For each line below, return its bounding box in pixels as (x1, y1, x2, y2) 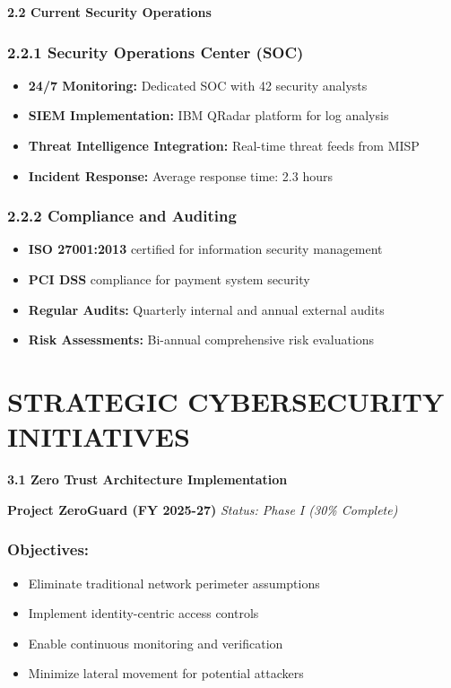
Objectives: (7, 538, 90, 561)
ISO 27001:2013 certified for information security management (28, 239, 383, 258)
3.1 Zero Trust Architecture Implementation (7, 470, 288, 489)
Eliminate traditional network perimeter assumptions (28, 573, 320, 592)
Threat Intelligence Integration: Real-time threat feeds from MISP (28, 136, 420, 154)
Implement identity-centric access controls (28, 604, 259, 623)
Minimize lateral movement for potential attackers (28, 664, 304, 683)
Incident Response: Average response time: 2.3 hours (28, 166, 333, 185)
